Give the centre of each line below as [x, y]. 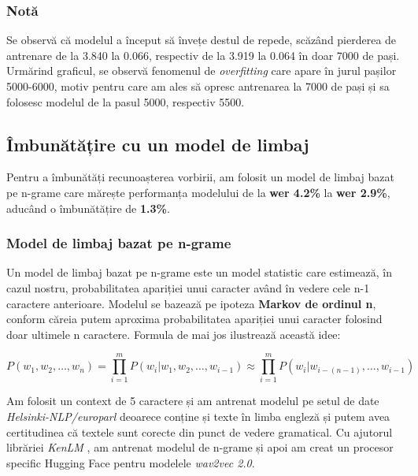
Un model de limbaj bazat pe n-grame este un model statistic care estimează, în [199, 272]
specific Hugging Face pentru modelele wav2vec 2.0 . [131, 462]
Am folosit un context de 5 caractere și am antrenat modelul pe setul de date [193, 401]
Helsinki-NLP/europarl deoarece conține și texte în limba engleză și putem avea [198, 416]
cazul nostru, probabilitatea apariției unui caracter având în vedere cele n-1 [188, 287]
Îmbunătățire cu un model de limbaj [158, 144]
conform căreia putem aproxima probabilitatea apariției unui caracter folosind [194, 319]
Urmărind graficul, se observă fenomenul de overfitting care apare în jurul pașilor [202, 71]
